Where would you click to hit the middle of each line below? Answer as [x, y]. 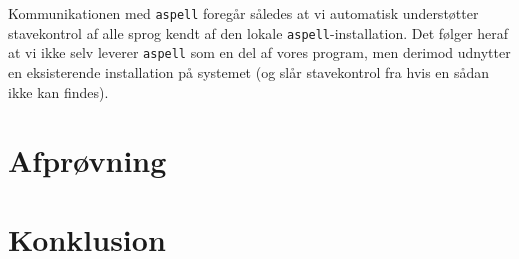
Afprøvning [87, 160]
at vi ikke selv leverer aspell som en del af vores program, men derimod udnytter [259, 52]
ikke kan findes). [58, 91]
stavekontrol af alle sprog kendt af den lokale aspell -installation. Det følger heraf [258, 32]
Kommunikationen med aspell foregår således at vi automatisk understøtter [243, 13]
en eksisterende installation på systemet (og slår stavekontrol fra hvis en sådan [249, 71]
